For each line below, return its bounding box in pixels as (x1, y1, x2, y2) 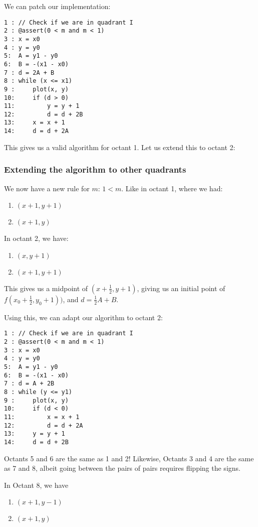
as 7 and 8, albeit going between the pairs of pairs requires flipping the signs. (4, 463, 240, 473)
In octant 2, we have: (4, 233, 69, 243)
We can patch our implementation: (4, 1, 111, 11)
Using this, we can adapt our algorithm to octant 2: (4, 312, 163, 322)
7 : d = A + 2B (4, 380, 55, 387)
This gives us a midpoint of (4, 283, 88, 293)
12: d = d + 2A (4, 422, 83, 429)
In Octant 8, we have (4, 479, 69, 490)
